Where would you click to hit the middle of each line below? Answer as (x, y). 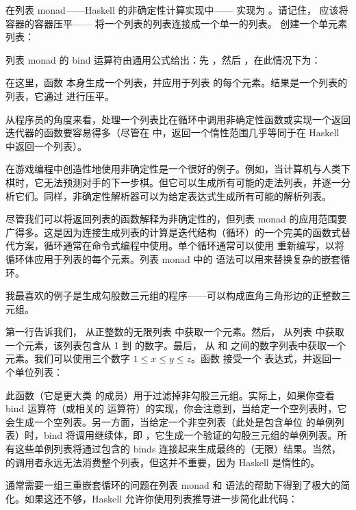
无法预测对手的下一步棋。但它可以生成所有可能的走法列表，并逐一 (192, 182)
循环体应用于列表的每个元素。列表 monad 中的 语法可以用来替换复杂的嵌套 (173, 258)
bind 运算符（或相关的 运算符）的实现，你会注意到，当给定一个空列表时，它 (176, 408)
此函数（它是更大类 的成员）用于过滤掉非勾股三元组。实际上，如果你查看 (170, 395)
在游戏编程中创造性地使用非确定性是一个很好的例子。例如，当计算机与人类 (173, 169)
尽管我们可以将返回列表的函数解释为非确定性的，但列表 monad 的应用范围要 (176, 219)
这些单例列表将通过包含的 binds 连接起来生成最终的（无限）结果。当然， (178, 449)
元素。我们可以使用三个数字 (68, 358)
